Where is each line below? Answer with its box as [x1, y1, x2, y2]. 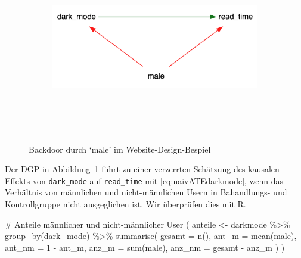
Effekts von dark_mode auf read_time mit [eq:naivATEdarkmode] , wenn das [5, 174, 284, 186]
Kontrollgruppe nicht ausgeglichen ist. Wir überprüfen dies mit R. [5, 198, 246, 210]
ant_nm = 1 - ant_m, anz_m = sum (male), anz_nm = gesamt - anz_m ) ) [5, 241, 285, 253]
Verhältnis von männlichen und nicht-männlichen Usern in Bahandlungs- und [5, 186, 287, 198]
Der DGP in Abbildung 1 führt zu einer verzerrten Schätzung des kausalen [5, 163, 280, 175]
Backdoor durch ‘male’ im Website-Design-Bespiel [29, 142, 211, 155]
